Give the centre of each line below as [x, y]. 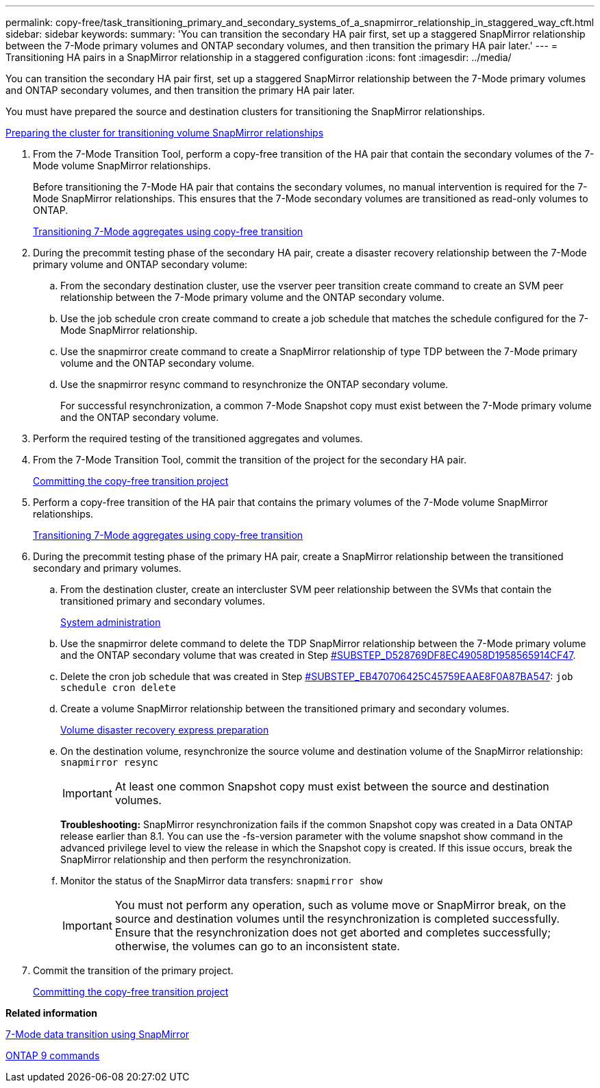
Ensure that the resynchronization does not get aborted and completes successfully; [333, 932]
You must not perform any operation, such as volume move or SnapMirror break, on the [340, 905]
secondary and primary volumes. [107, 568]
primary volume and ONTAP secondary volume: [140, 264]
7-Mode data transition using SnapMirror [98, 1034]
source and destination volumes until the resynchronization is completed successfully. [337, 919]
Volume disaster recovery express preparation [165, 730]
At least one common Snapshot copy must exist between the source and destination [332, 786]
